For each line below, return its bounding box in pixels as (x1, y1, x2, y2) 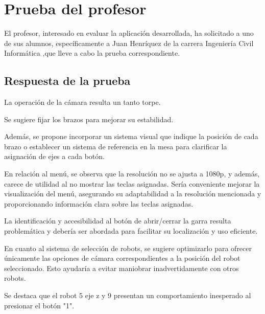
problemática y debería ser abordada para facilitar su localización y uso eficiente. (4, 226, 258, 236)
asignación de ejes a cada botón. (4, 151, 105, 162)
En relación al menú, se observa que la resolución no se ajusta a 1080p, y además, (4, 168, 260, 179)
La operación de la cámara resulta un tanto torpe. (4, 97, 161, 107)
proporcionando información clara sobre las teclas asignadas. (4, 198, 194, 209)
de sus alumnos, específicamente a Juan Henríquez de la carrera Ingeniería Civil (4, 37, 254, 48)
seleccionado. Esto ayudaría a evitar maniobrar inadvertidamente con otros (4, 262, 239, 273)
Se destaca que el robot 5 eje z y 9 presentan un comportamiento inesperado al (4, 290, 251, 301)
